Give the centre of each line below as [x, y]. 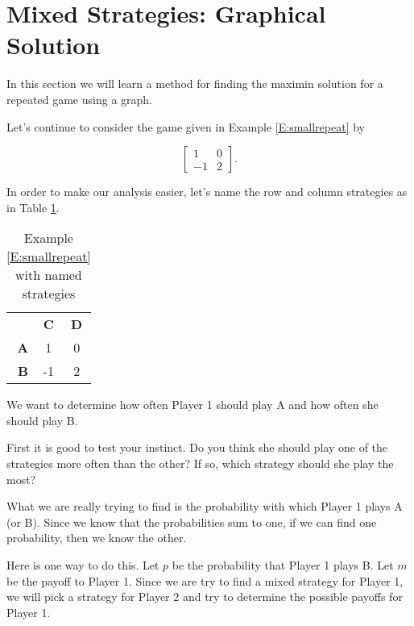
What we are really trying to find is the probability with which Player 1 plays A [205, 506]
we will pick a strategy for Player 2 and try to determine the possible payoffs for [205, 597]
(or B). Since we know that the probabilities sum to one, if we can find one [192, 522]
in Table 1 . [33, 207]
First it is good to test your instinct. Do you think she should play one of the [197, 447]
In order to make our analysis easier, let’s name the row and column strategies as [207, 192]
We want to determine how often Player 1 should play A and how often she [193, 405]
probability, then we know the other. [97, 538]
